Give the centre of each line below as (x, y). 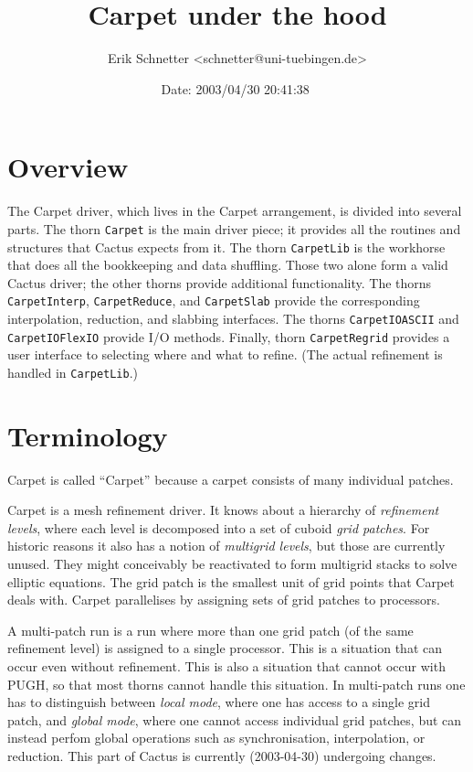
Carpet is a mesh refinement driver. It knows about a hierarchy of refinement (223, 510)
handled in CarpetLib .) (73, 372)
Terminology (88, 435)
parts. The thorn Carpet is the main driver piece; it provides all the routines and (234, 228)
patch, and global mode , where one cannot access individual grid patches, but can (235, 719)
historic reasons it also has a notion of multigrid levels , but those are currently (226, 546)
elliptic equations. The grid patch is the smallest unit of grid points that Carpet (231, 581)
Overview (68, 167)
